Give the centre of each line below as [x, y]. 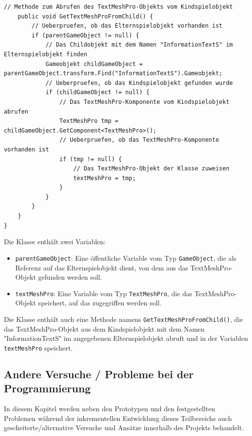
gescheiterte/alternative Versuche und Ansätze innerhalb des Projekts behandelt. [124, 428]
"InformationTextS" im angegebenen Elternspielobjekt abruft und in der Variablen [126, 338]
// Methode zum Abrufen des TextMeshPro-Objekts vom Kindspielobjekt [118, 7]
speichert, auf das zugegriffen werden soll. [100, 303]
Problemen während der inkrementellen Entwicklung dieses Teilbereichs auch [118, 418]
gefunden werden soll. [70, 277]
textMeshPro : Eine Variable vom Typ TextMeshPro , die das [104, 293]
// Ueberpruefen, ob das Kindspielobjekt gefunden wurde [139, 83]
